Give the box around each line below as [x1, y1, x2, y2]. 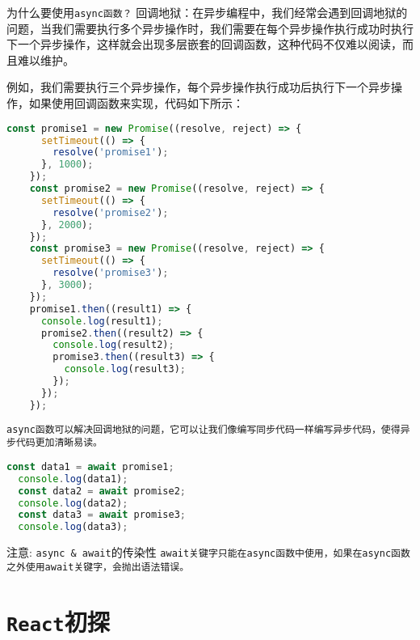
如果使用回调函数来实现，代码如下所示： [28, 95, 244, 112]
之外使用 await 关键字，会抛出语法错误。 [6, 561, 190, 573]
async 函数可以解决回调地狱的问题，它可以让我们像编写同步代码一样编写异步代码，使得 [6, 423, 401, 435]
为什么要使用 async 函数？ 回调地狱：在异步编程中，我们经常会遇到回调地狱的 [6, 4, 408, 20]
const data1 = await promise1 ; [6, 460, 174, 473]
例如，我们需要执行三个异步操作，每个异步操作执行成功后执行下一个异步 [6, 78, 391, 95]
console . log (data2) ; [18, 497, 128, 509]
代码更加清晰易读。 [15, 437, 103, 449]
